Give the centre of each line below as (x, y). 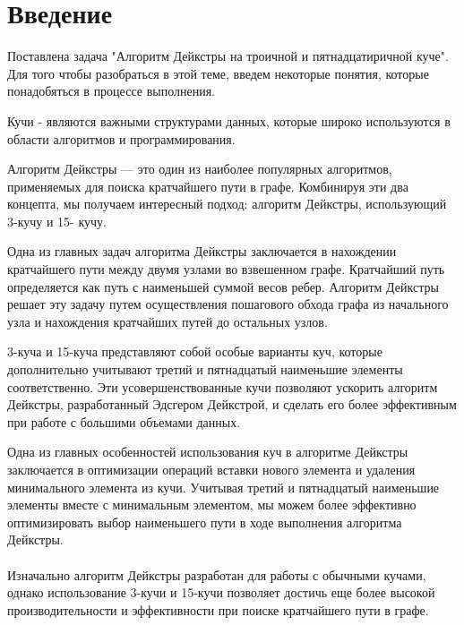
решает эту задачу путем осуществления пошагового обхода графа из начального (228, 304)
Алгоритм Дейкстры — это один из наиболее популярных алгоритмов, (200, 169)
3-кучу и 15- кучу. (57, 221)
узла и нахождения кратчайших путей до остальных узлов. (168, 321)
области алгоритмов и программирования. (121, 138)
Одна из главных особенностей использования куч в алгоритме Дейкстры (208, 452)
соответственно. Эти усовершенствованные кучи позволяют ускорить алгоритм (223, 386)
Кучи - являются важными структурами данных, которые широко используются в (229, 120)
